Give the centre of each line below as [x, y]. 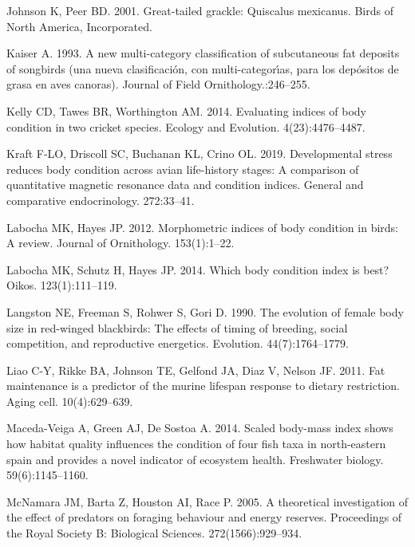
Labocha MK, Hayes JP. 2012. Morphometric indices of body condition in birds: [202, 227]
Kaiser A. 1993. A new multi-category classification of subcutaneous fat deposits [203, 53]
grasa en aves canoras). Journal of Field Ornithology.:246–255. [158, 84]
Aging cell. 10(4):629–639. [70, 401]
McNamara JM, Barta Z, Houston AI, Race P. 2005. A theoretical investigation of [207, 501]
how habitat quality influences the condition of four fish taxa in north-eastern [196, 444]
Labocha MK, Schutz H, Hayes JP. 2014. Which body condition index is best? [198, 269]
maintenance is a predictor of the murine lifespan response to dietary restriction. [203, 386]
